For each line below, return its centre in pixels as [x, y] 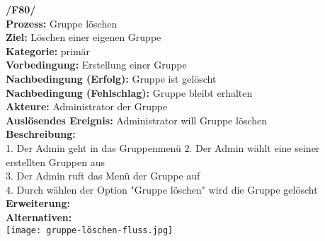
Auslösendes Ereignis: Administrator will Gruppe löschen [137, 120]
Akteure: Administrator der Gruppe [87, 106]
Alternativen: [39, 217]
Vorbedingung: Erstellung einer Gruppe [96, 65]
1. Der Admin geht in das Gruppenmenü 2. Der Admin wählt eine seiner [163, 147]
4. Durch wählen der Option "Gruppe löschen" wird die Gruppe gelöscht [162, 189]
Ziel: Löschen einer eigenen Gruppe [84, 37]
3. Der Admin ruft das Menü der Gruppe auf [103, 176]
